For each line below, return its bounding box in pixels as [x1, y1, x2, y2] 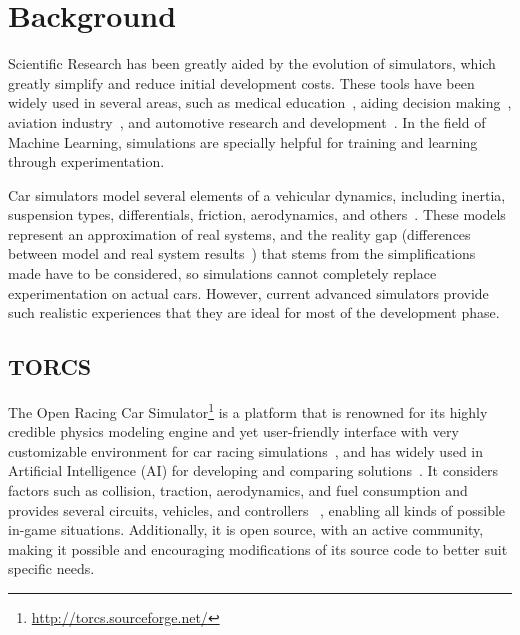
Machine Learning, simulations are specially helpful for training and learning [8, 131, 478, 152]
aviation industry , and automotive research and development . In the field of [8, 111, 486, 132]
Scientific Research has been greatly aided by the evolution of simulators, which [8, 53, 496, 74]
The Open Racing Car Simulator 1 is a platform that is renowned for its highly [8, 399, 488, 422]
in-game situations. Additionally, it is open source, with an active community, [8, 519, 484, 540]
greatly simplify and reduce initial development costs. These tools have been [8, 72, 475, 93]
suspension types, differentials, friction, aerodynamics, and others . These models [8, 204, 506, 225]
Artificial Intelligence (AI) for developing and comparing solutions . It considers [8, 460, 499, 481]
